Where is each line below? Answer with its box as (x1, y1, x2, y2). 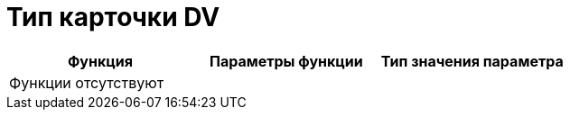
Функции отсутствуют (9, 73, 164, 92)
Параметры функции (209, 51, 363, 70)
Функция (67, 51, 133, 70)
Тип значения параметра (380, 51, 564, 70)
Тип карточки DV (6, 2, 220, 32)
